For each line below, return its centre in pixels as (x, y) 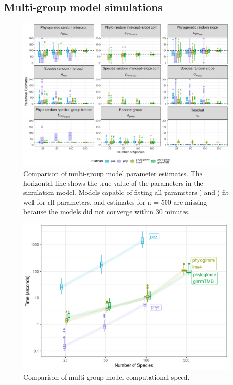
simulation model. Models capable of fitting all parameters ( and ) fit (126, 192)
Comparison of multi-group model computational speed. (107, 377)
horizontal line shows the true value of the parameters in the (113, 183)
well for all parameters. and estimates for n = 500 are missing (115, 202)
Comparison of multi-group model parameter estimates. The (113, 173)
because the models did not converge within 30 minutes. (107, 211)
